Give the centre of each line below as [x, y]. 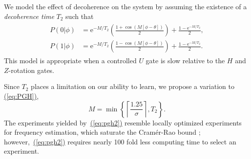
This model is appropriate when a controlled [70, 61]
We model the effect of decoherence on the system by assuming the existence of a [125, 6]
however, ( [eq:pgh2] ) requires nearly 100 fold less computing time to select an [120, 141]
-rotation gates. [31, 70]
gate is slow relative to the [185, 61]
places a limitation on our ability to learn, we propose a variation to [133, 86]
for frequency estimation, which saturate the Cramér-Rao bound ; [102, 132]
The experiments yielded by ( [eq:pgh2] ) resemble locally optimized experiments [123, 122]
